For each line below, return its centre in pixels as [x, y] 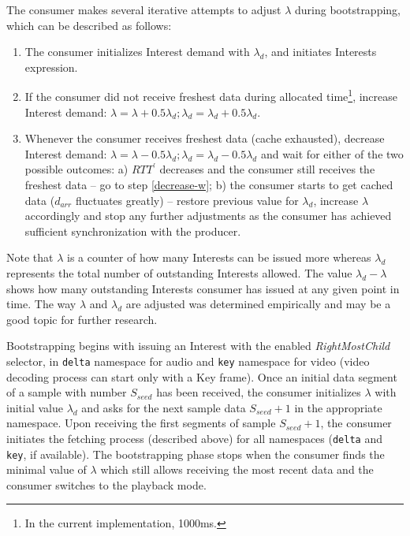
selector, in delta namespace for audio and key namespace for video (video [188, 361]
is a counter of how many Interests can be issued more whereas [219, 257]
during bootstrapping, [348, 9]
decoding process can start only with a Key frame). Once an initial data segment [202, 376]
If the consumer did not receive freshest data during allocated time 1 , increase [211, 95]
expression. [51, 67]
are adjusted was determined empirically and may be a [258, 304]
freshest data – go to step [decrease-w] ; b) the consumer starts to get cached [209, 184]
